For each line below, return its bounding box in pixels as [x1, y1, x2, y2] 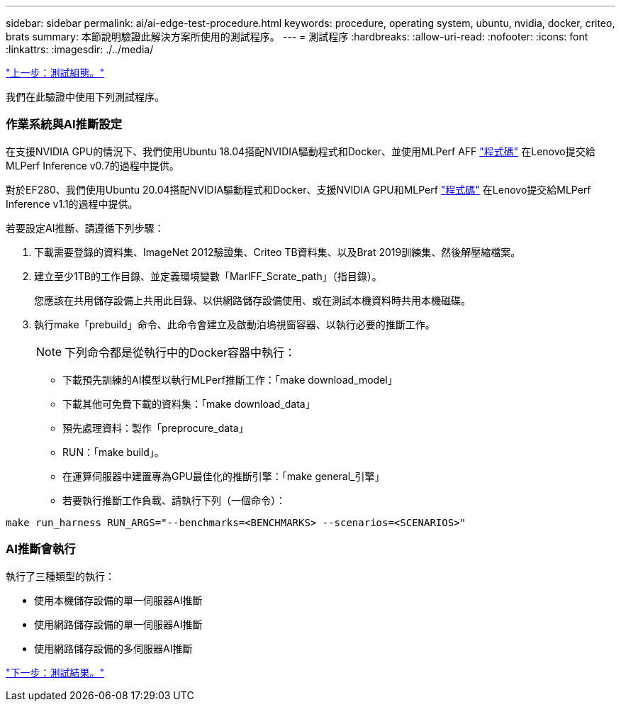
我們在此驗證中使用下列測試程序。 [6, 91, 164, 103]
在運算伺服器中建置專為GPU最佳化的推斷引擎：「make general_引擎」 [62, 469, 385, 482]
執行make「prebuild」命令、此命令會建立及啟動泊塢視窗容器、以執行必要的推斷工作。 [34, 318, 435, 330]
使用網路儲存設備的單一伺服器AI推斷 [34, 618, 203, 630]
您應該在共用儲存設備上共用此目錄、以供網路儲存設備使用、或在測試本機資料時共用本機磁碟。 [34, 294, 471, 306]
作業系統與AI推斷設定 [6, 117, 123, 132]
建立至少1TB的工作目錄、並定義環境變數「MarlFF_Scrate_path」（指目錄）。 [34, 269, 382, 282]
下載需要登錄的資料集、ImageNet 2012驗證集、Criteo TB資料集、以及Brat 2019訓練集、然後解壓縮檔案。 [34, 245, 521, 258]
